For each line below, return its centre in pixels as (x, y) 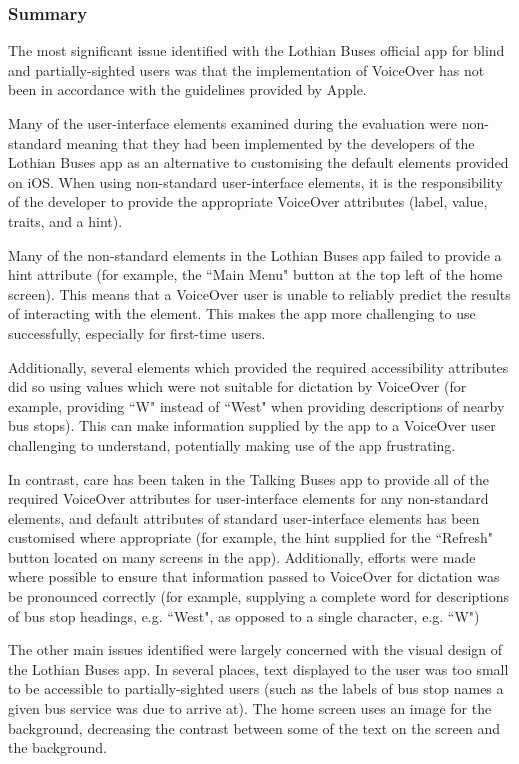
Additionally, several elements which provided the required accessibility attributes (258, 366)
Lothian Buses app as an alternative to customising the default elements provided (258, 162)
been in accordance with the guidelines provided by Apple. (187, 89)
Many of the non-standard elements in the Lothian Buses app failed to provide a (255, 254)
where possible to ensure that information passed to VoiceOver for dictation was (254, 576)
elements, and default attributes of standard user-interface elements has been (244, 517)
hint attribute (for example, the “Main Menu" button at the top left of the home (255, 274)
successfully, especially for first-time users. (137, 332)
